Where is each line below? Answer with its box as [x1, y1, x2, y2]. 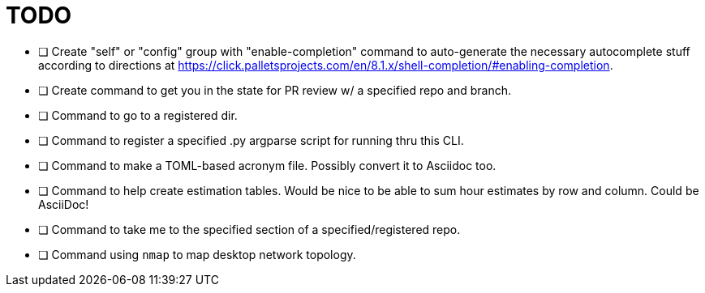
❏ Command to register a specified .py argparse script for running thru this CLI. [38, 133, 464, 147]
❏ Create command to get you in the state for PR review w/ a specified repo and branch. [38, 83, 512, 97]
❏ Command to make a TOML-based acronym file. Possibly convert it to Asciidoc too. [38, 158, 497, 172]
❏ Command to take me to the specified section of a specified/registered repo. [38, 222, 461, 236]
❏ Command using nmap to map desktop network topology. [38, 247, 356, 261]
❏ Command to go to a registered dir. [38, 108, 238, 122]
